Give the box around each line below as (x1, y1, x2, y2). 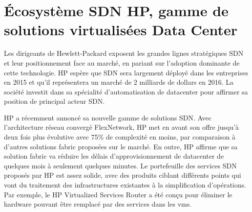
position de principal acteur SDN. (4, 96, 105, 106)
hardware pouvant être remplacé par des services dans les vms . (4, 199, 192, 209)
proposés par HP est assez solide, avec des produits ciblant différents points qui (4, 170, 241, 180)
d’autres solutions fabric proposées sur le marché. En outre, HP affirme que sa (4, 141, 238, 151)
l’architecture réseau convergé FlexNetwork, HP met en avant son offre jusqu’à (4, 122, 239, 132)
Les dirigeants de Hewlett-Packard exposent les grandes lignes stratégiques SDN (4, 48, 244, 58)
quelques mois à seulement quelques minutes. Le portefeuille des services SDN (4, 160, 237, 170)
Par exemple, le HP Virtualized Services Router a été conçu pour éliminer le (4, 189, 232, 199)
